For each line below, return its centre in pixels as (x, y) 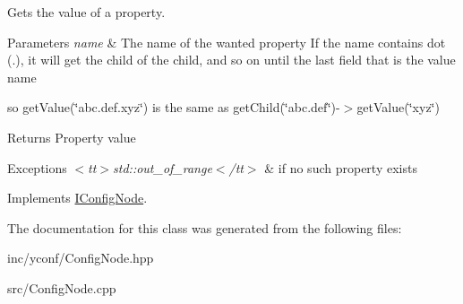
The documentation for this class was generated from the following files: (205, 227)
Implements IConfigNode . (77, 198)
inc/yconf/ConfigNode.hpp (81, 258)
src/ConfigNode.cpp (62, 287)
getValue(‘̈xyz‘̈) (398, 107)
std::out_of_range (163, 167)
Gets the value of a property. (86, 12)
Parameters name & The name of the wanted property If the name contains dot (227, 42)
